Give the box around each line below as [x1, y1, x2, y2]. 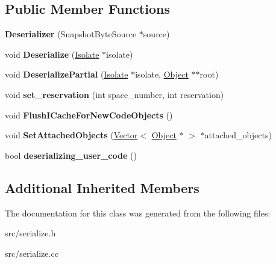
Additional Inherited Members [5, 178, 199, 197]
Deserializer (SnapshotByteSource [5, 28, 137, 40]
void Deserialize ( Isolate [5, 48, 99, 60]
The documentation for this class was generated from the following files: [5, 206, 271, 219]
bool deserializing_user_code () [5, 149, 137, 161]
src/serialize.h [5, 227, 56, 239]
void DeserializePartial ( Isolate [5, 68, 128, 81]
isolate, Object [135, 68, 189, 81]
